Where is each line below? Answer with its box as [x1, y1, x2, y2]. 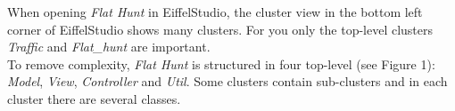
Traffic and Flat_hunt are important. [7, 37, 211, 56]
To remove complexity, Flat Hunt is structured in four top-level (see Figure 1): [7, 54, 435, 73]
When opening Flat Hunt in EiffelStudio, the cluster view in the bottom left [7, 3, 423, 20]
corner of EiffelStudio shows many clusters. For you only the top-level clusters [7, 20, 434, 38]
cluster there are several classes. [7, 89, 181, 107]
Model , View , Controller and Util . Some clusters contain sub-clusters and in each [7, 72, 448, 91]
